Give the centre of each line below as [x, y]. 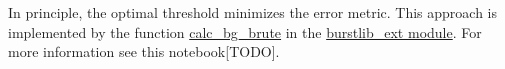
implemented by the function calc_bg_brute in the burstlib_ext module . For [245, 31]
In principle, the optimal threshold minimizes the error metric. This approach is [253, 12]
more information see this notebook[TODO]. [144, 51]
